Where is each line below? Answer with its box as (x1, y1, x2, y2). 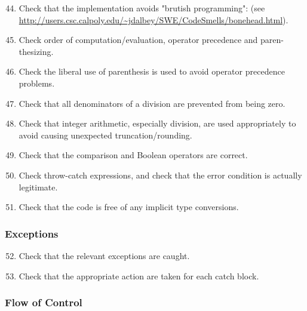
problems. (19, 76, 55, 89)
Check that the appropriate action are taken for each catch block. (19, 269, 259, 282)
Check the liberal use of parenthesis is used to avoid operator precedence (19, 65, 285, 78)
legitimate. (19, 180, 58, 193)
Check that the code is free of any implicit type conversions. (19, 201, 239, 213)
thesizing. (19, 45, 54, 57)
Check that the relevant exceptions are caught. (19, 249, 190, 261)
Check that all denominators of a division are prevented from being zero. (19, 97, 285, 109)
